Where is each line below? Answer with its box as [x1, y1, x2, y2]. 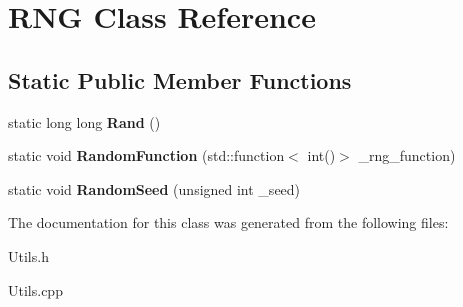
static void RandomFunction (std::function [8, 145, 285, 166]
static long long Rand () [8, 111, 161, 132]
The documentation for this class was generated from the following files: [8, 212, 449, 233]
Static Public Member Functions [8, 64, 352, 95]
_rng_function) [358, 145, 456, 166]
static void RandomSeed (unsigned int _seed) [8, 178, 301, 199]
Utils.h [8, 245, 49, 266]
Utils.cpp [8, 279, 63, 300]
